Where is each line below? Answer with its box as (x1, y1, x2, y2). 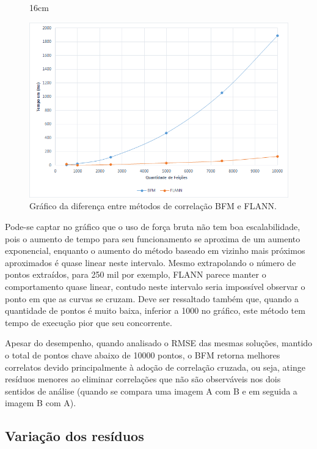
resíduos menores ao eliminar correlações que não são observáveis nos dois (5, 373, 281, 385)
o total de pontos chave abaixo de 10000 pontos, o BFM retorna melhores (5, 348, 280, 361)
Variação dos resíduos (5, 426, 144, 445)
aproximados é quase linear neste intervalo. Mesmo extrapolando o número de (5, 256, 296, 269)
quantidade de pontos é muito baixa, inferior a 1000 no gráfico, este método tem (5, 304, 305, 317)
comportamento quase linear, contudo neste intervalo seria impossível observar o (5, 280, 305, 292)
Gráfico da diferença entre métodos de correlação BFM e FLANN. (29, 199, 277, 212)
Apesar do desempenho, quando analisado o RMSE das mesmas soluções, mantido (5, 336, 313, 349)
